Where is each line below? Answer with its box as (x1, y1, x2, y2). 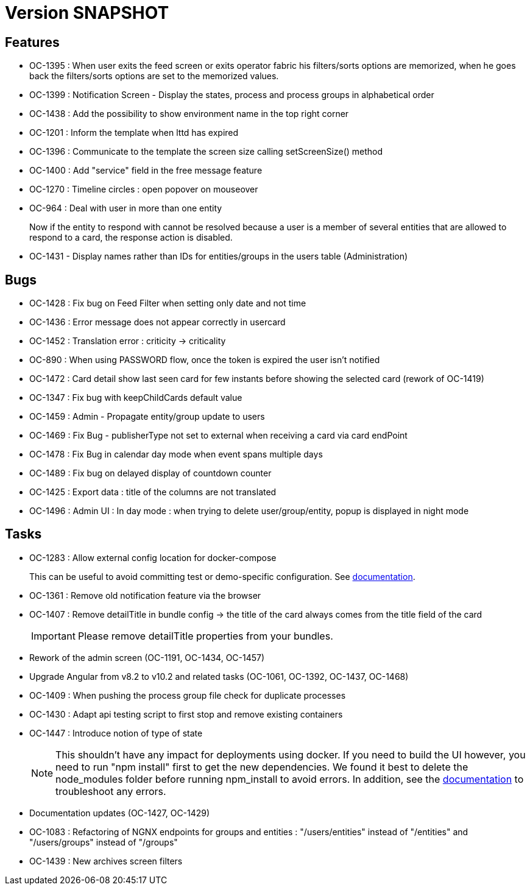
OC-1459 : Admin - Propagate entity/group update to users (29, 411, 265, 422)
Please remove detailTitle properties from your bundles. (77, 629, 333, 642)
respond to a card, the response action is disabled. (29, 232, 233, 243)
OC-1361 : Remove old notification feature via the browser (29, 590, 261, 601)
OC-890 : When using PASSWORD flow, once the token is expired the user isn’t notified (29, 355, 380, 366)
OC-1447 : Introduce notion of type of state (29, 727, 203, 738)
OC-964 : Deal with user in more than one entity (29, 203, 222, 214)
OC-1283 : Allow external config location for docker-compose (29, 552, 277, 563)
